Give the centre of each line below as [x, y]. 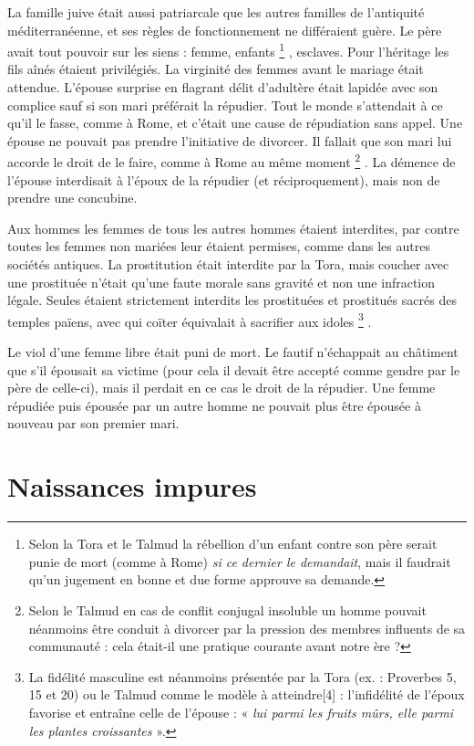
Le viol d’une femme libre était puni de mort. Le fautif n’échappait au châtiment [233, 352]
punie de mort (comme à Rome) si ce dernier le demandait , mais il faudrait [240, 561]
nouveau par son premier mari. [93, 423]
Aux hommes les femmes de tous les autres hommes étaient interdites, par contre [233, 228]
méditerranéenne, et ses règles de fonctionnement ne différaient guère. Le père [225, 30]
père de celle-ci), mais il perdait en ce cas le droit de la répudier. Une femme [222, 388]
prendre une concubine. [72, 198]
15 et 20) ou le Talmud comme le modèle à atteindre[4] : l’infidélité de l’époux [247, 694]
